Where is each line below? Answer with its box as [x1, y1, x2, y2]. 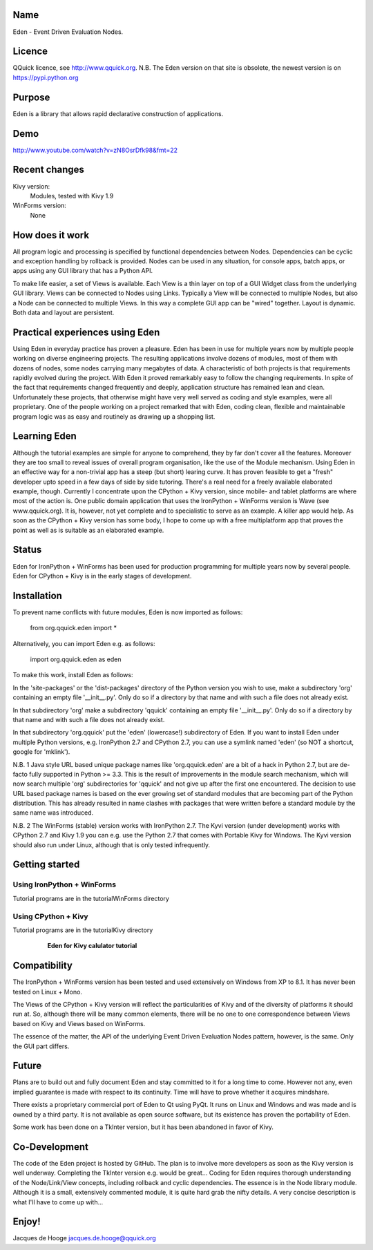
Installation [12, 589, 62, 601]
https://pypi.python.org [12, 73, 79, 82]
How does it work [12, 229, 90, 241]
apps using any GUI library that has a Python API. [12, 267, 153, 275]
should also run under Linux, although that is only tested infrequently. [12, 840, 211, 849]
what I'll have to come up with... [12, 1197, 104, 1206]
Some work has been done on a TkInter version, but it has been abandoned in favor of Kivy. [12, 1123, 274, 1131]
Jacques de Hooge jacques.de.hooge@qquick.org [12, 1234, 157, 1242]
